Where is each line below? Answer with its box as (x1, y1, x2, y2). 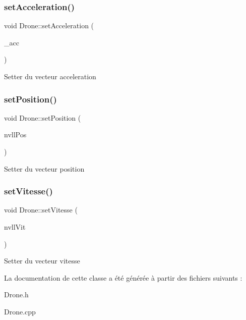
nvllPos (4, 129, 27, 140)
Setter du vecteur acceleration (4, 71, 96, 81)
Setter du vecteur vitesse (4, 255, 80, 266)
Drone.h (4, 289, 29, 300)
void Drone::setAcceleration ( (4, 20, 94, 31)
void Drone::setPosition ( (4, 112, 81, 123)
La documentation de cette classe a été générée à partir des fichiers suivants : (4, 272, 242, 283)
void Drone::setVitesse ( (4, 204, 78, 215)
